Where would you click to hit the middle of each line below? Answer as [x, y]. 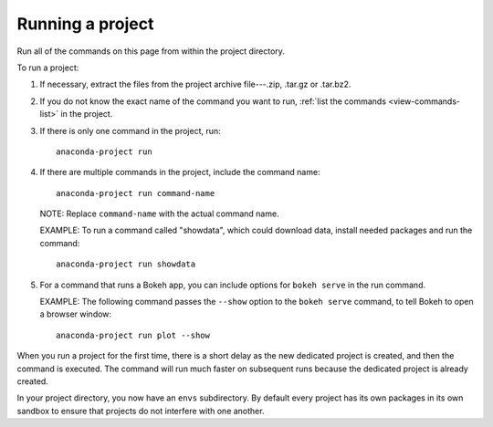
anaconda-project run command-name [136, 193]
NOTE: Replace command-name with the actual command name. [159, 213]
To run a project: [48, 68]
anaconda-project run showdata [126, 264]
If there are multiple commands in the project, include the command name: [180, 172]
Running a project [85, 24]
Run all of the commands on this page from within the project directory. [151, 51]
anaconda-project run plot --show [133, 335]
